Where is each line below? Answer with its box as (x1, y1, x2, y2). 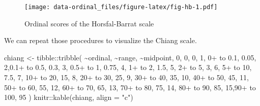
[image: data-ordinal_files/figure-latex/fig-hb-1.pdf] (24, 4, 218, 11)
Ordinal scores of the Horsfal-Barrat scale (24, 18, 154, 28)
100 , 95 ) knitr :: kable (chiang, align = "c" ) (4, 92, 133, 102)
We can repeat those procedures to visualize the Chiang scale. (4, 35, 197, 46)
